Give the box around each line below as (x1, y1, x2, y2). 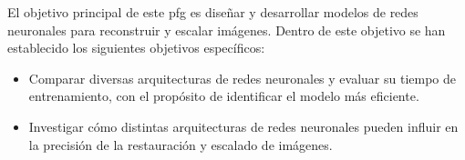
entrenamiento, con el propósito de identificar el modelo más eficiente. (28, 86, 419, 105)
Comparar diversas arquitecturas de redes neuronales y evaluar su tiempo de (28, 68, 456, 87)
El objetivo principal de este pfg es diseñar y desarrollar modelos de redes (7, 3, 418, 21)
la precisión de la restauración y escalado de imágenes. (28, 135, 333, 154)
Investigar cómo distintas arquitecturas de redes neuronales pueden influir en (28, 116, 459, 135)
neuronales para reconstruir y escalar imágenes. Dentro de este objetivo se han (7, 20, 446, 39)
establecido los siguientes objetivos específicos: (7, 38, 265, 57)
